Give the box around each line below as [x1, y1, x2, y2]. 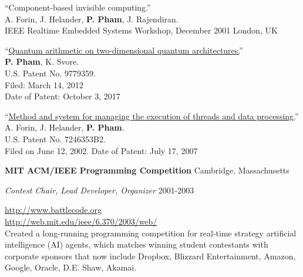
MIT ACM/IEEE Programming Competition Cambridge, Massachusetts [5, 164, 289, 176]
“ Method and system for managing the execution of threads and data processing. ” [5, 109, 299, 122]
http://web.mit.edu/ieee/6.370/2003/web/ [5, 215, 157, 227]
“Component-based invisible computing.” [5, 1, 151, 13]
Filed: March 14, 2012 [5, 78, 83, 91]
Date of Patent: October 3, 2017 [5, 90, 120, 102]
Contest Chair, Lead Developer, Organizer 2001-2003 [5, 183, 194, 196]
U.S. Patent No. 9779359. [5, 66, 96, 79]
